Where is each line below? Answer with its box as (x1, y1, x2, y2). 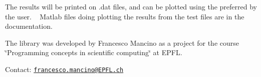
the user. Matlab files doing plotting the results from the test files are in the (5, 11, 244, 21)
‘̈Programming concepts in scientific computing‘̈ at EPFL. (5, 47, 182, 58)
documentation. (5, 21, 53, 31)
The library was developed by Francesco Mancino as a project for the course (5, 37, 239, 48)
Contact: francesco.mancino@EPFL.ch (5, 64, 124, 74)
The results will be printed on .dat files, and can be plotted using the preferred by (5, 1, 257, 11)
